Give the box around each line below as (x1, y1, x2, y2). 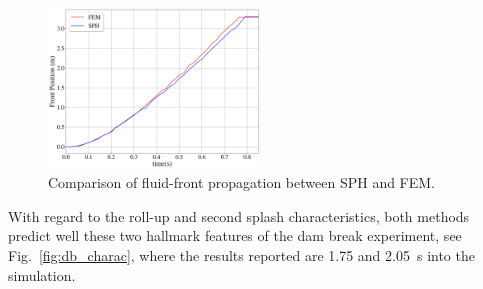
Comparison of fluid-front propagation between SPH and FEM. (48, 172, 436, 193)
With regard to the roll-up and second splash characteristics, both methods (8, 205, 470, 226)
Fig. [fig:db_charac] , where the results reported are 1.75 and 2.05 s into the (8, 245, 475, 266)
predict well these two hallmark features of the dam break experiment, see (8, 225, 462, 246)
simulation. (8, 264, 76, 285)
